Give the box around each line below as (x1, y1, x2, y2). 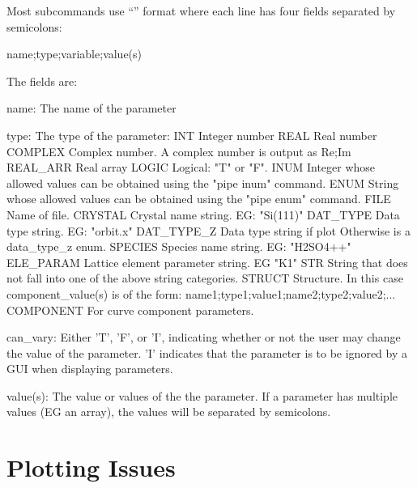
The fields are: (6, 72, 78, 89)
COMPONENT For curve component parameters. (6, 301, 254, 318)
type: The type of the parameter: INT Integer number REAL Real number (6, 126, 377, 143)
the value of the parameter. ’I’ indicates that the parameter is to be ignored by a (6, 344, 407, 361)
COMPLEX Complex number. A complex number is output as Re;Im (6, 142, 351, 159)
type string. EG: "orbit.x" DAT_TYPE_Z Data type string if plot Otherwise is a (6, 222, 411, 239)
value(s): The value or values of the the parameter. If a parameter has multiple (6, 387, 398, 404)
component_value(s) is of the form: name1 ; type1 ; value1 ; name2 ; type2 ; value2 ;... (6, 285, 396, 302)
